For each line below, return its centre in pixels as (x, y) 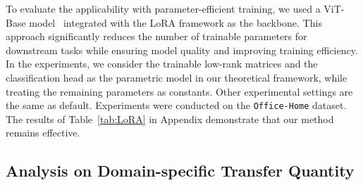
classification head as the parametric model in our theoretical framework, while (177, 77)
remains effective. (43, 133)
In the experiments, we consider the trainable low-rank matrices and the (162, 64)
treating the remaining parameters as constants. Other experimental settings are (179, 91)
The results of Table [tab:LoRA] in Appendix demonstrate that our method (170, 119)
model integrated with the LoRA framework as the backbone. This (176, 22)
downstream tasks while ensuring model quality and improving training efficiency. (182, 50)
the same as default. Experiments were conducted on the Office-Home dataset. (176, 105)
